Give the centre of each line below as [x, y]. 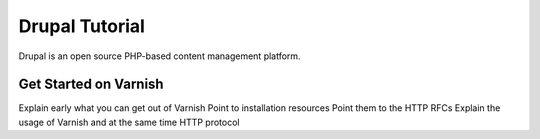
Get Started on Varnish [91, 84]
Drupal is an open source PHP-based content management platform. [159, 56]
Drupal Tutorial [81, 26]
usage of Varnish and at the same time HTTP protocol [129, 122]
